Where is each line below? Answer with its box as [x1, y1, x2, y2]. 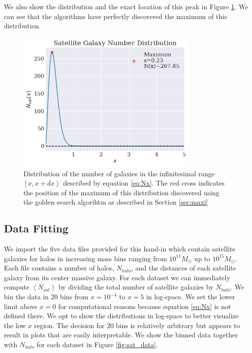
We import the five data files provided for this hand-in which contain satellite [4, 244, 235, 254]
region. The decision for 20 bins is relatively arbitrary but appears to [34, 320, 240, 330]
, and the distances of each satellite [131, 263, 236, 273]
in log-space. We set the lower [146, 291, 235, 302]
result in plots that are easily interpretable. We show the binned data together [4, 330, 238, 340]
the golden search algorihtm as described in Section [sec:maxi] [23, 197, 208, 207]
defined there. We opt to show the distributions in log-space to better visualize [4, 311, 239, 321]
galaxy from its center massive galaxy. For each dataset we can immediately [4, 272, 231, 282]
